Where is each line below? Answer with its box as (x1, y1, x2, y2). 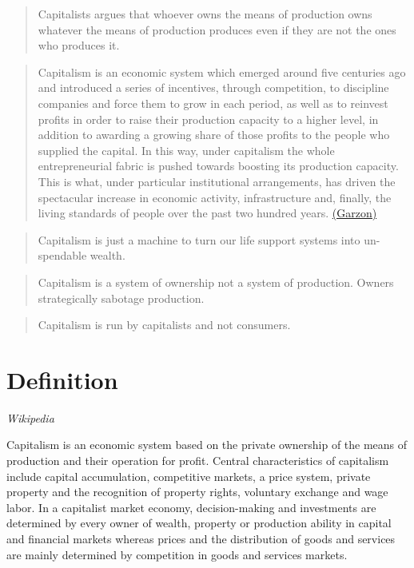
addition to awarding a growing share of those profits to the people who (38, 126, 390, 143)
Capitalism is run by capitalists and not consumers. (38, 316, 291, 333)
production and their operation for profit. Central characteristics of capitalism (6, 452, 389, 468)
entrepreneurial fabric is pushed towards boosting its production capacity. (38, 157, 399, 174)
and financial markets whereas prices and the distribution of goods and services (6, 530, 396, 546)
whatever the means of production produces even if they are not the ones (38, 21, 396, 38)
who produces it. (38, 37, 120, 54)
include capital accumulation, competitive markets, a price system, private (6, 467, 371, 484)
